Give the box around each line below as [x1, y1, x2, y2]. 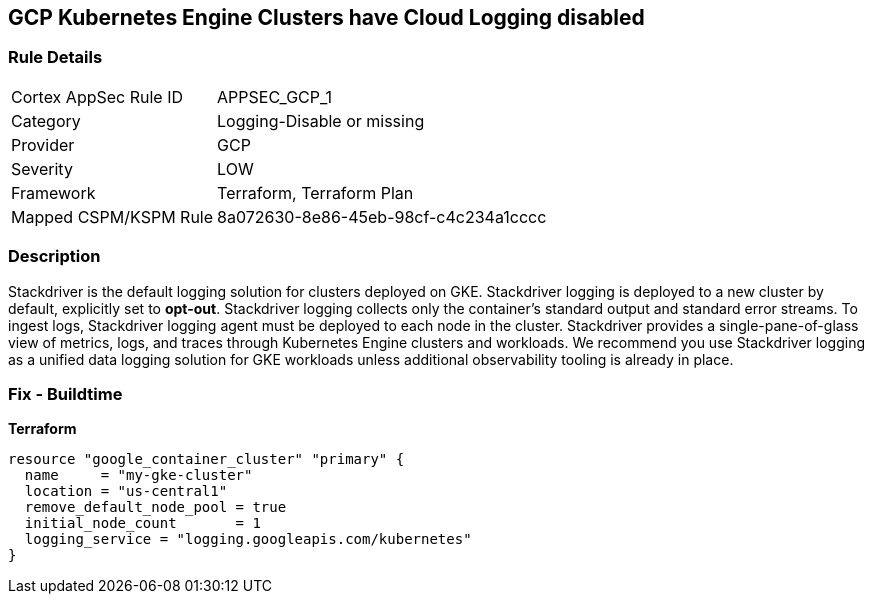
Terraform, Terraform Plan [217, 182, 414, 203]
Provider [11, 134, 75, 155]
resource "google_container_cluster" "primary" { [8, 451, 405, 468]
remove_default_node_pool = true [24, 499, 287, 516]
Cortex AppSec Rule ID [11, 86, 184, 107]
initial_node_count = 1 [24, 515, 261, 532]
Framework [11, 182, 96, 203]
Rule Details [8, 47, 103, 68]
